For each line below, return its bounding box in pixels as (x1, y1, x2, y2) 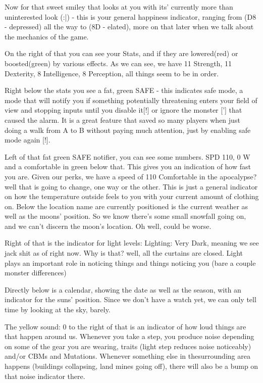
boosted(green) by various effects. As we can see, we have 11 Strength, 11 (5, 58, 232, 68)
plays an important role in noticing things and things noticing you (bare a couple (5, 257, 256, 268)
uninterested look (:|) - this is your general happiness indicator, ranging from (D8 (5, 11, 256, 22)
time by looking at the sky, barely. (5, 304, 111, 315)
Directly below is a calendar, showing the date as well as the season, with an (5, 284, 241, 295)
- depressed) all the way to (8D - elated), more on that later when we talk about (5, 21, 254, 32)
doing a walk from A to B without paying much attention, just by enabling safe (5, 124, 251, 135)
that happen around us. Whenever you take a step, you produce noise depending (5, 331, 254, 342)
